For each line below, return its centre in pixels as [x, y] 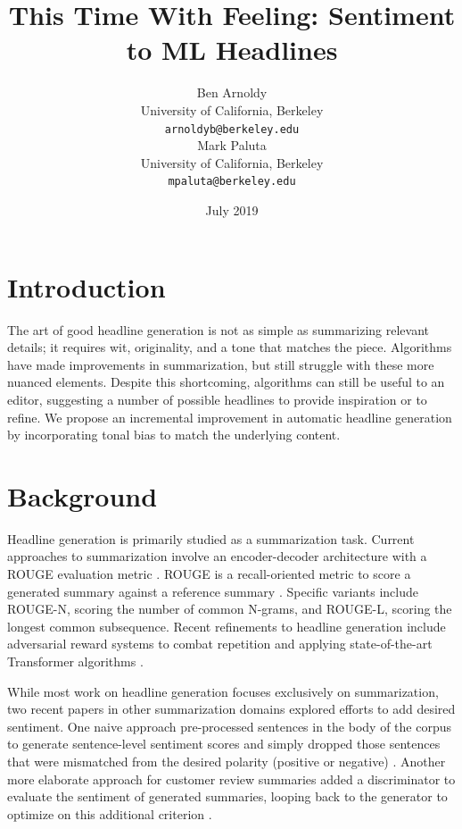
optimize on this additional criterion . [110, 813]
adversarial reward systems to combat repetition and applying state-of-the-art [220, 644]
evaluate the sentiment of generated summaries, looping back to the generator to [227, 796]
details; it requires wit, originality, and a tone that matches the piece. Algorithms [230, 347]
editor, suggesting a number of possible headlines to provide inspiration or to [217, 399]
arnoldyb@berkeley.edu [232, 129]
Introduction [87, 286]
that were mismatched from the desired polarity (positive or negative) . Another [227, 761]
